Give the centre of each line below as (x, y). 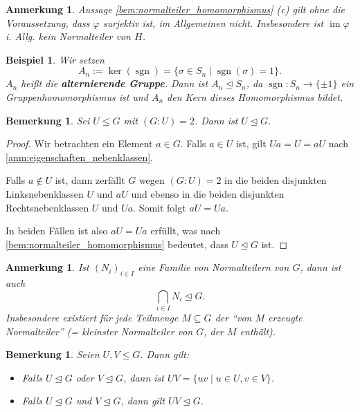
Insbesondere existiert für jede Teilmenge (92, 318)
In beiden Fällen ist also (57, 231)
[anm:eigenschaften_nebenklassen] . (79, 157)
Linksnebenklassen (45, 193)
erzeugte (285, 318)
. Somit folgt (160, 207)
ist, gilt (251, 143)
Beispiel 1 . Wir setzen (55, 59)
